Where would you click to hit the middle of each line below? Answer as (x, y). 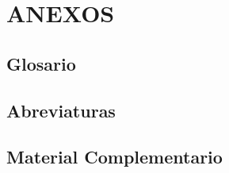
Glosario (41, 63)
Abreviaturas (61, 110)
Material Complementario (114, 157)
